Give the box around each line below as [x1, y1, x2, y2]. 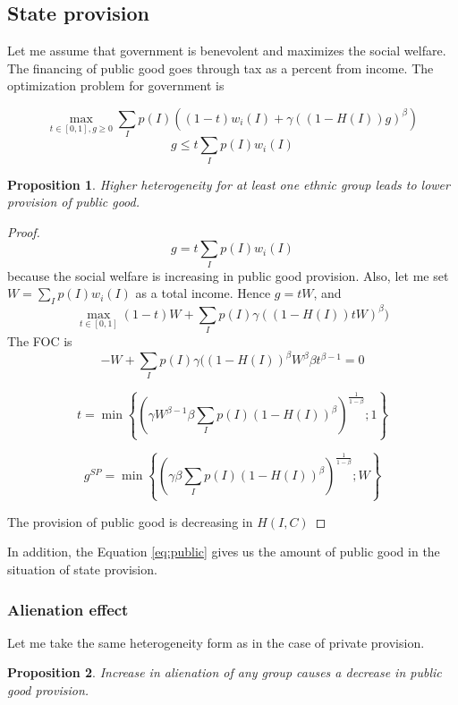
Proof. [7, 222, 40, 241]
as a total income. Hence [135, 284, 271, 302]
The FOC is [7, 331, 72, 350]
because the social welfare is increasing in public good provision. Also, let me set [7, 266, 449, 285]
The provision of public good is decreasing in [7, 512, 253, 531]
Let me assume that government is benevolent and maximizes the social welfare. [7, 41, 446, 60]
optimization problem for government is [7, 76, 225, 95]
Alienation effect [7, 598, 129, 620]
